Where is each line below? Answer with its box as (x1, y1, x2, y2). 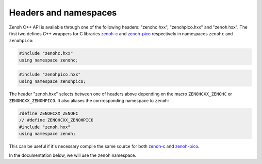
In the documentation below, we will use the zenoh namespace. (9, 152, 137, 158)
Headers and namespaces (9, 7, 117, 18)
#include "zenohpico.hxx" (19, 72, 81, 77)
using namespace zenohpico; (19, 78, 86, 84)
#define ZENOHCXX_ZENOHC (19, 111, 79, 116)
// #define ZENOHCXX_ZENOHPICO (19, 118, 94, 123)
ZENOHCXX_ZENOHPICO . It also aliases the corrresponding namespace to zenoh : (9, 98, 169, 104)
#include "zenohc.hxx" (19, 51, 73, 56)
